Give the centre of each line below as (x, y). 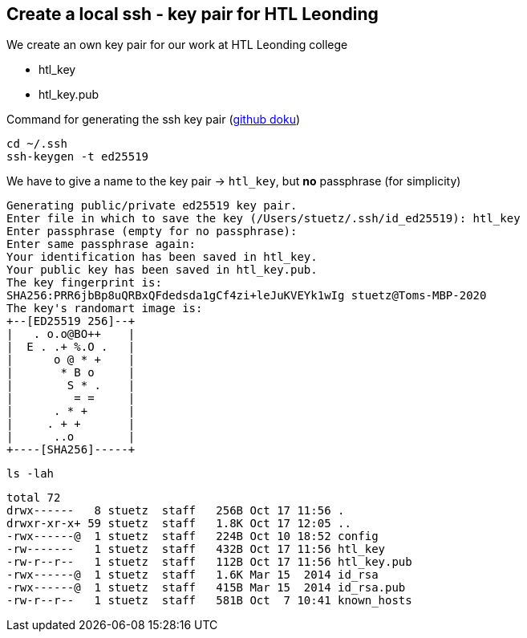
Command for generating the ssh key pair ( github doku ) (154, 120)
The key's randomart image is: (105, 309)
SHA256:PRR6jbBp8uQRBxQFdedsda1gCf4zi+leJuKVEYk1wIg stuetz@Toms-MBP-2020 (247, 296)
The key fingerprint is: (84, 283)
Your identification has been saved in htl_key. (162, 257)
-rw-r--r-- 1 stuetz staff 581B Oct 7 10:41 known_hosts (209, 601)
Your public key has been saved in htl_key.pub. (162, 270)
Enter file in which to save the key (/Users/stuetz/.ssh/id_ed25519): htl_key (263, 219)
